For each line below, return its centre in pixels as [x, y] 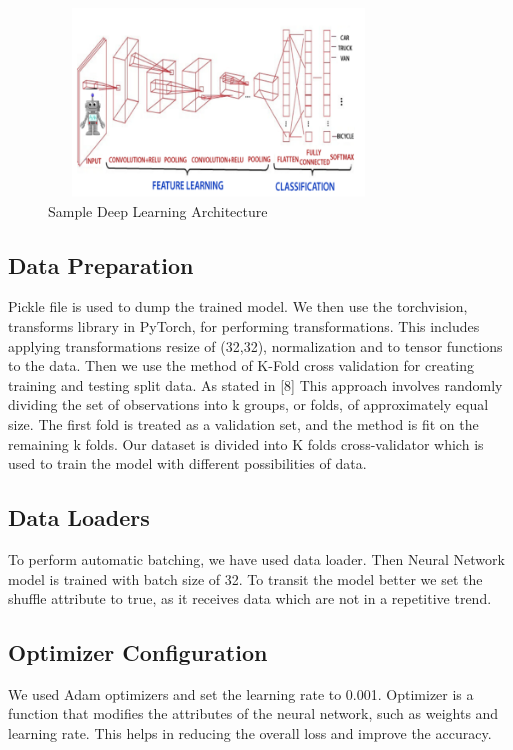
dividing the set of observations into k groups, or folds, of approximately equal [248, 404]
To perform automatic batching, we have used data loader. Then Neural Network [256, 558]
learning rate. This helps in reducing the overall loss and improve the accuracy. [250, 733]
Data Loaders [79, 517]
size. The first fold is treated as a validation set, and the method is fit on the [243, 423]
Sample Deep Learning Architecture [158, 210]
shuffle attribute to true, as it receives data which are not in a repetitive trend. [250, 598]
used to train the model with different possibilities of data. [187, 463]
